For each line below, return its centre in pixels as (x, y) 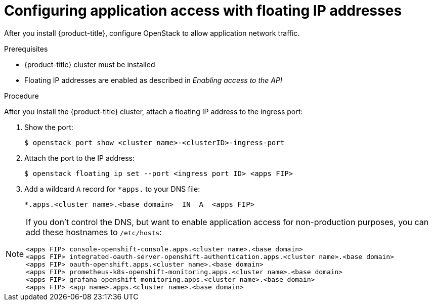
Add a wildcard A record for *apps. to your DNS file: (112, 189)
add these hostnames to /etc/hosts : (94, 232)
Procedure (21, 96)
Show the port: (49, 127)
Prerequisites (26, 49)
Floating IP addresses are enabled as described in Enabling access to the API (153, 80)
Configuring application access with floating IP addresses (203, 11)
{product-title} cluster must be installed (90, 64)
